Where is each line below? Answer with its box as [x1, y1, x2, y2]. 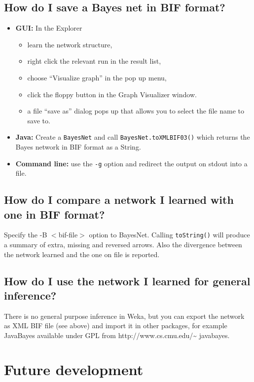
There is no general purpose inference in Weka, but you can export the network [4, 310, 245, 321]
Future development [4, 359, 144, 379]
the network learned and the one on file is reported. [4, 249, 160, 259]
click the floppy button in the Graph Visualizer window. [27, 89, 197, 99]
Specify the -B [4, 229, 47, 240]
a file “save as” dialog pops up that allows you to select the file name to [27, 106, 244, 116]
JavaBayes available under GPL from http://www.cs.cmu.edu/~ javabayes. [4, 330, 230, 341]
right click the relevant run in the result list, [27, 56, 161, 66]
